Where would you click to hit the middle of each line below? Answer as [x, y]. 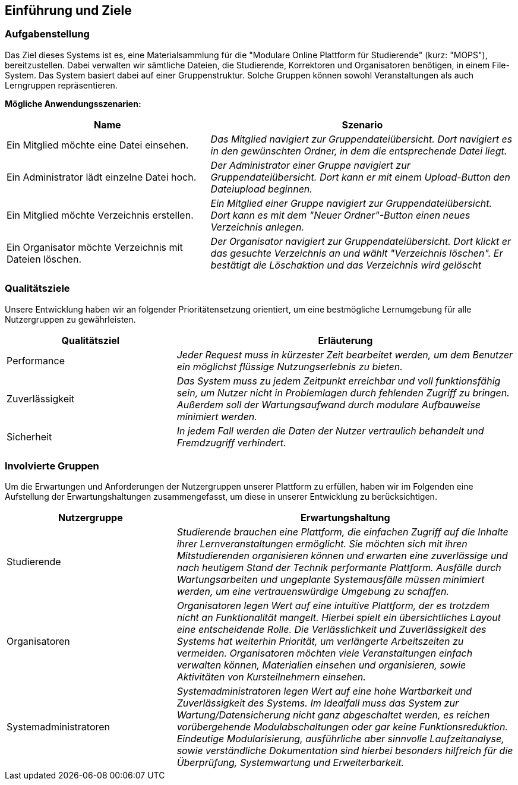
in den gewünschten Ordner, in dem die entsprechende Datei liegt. [359, 151]
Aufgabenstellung [47, 34]
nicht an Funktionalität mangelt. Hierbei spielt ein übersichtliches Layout [339, 618]
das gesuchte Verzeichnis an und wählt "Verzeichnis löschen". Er [357, 253]
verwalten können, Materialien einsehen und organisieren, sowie [321, 665]
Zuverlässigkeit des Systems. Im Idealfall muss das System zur [318, 703]
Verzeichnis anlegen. [258, 227]
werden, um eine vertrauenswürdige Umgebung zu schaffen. [313, 592]
